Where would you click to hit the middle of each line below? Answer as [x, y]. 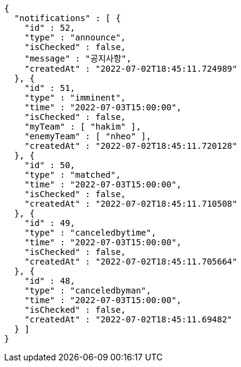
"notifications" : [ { [67, 18]
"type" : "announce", [75, 37]
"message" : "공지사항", [78, 58]
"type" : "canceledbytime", [90, 233]
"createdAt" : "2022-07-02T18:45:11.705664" [131, 262]
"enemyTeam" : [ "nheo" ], [88, 136]
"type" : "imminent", [75, 98]
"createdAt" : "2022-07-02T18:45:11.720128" [131, 146]
